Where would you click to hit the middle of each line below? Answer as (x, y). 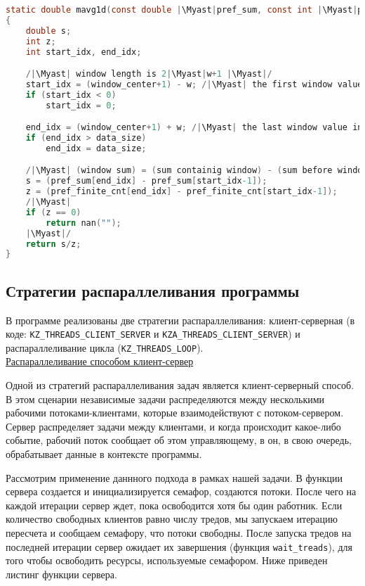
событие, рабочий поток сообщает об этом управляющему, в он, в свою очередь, (179, 440)
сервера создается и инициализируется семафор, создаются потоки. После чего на (181, 491)
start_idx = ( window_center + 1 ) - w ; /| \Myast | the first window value (194, 84)
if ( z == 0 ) (53, 212)
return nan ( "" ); (84, 223)
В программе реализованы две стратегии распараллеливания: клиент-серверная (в (180, 320)
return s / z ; (53, 244)
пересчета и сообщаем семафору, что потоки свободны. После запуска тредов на (179, 532)
